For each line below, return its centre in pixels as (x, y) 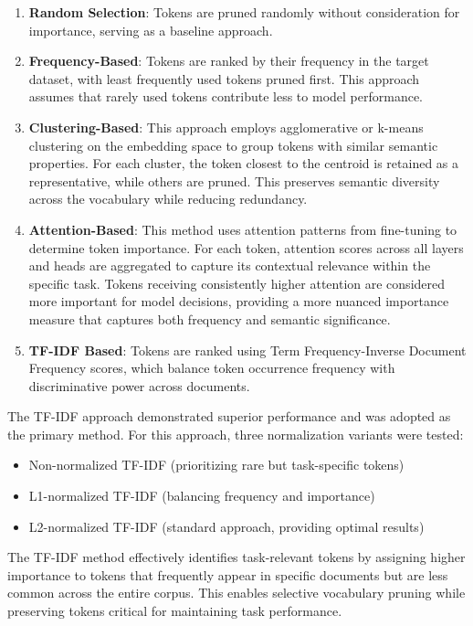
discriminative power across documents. (139, 385)
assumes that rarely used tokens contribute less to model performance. (226, 96)
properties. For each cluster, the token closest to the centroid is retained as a (244, 163)
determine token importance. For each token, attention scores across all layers (246, 247)
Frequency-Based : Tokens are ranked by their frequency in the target (229, 61)
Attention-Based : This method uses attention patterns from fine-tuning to (243, 229)
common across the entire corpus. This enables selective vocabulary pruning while (236, 593)
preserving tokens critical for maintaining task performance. (175, 611)
